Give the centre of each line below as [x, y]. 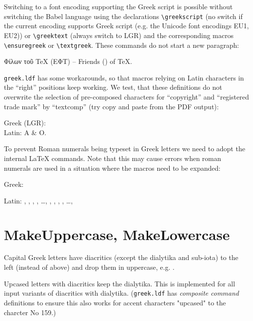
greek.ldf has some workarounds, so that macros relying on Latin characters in [124, 77]
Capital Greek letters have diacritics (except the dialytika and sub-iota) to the [121, 257]
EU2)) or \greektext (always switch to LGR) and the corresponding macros [119, 35]
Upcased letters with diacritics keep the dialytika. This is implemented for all [120, 283]
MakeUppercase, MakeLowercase [117, 234]
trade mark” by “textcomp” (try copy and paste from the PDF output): [111, 106]
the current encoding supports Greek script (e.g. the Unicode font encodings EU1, [126, 26]
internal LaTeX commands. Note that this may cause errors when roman [113, 158]
